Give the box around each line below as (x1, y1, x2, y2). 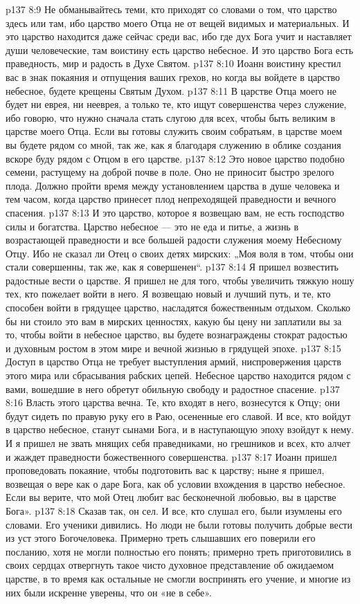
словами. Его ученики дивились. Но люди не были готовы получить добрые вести (6, 517, 352, 531)
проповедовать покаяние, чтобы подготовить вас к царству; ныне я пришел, (6, 463, 325, 477)
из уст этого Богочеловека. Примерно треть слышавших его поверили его (6, 531, 316, 545)
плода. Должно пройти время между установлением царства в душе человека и (6, 178, 340, 192)
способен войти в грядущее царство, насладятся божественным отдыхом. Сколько (6, 300, 351, 315)
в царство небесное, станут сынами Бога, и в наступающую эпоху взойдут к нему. (6, 422, 354, 437)
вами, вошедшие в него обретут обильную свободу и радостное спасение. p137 (6, 381, 340, 396)
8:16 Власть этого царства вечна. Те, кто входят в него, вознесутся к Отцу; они (6, 395, 340, 410)
